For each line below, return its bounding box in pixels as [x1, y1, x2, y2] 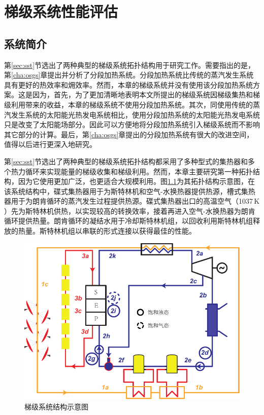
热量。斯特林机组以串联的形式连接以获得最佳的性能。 [18, 225, 196, 236]
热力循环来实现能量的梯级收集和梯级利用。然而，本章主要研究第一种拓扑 [11, 166, 253, 176]
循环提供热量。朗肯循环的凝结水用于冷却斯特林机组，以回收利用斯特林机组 [4, 215, 253, 226]
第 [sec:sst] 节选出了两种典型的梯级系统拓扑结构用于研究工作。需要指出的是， [4, 59, 255, 70]
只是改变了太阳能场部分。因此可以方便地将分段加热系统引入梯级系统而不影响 [4, 119, 260, 130]
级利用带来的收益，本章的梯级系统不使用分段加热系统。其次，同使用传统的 [4, 99, 253, 109]
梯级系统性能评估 [4, 1, 118, 22]
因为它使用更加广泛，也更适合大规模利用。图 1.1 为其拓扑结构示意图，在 [18, 176, 255, 186]
